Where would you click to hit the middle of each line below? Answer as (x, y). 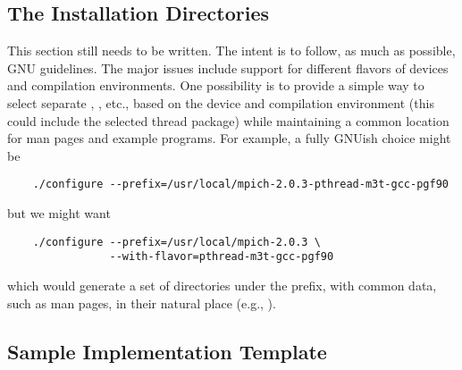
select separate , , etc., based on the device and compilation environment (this (221, 102)
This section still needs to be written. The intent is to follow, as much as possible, (231, 50)
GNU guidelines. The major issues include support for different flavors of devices (228, 67)
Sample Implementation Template (167, 351)
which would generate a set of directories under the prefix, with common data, (222, 285)
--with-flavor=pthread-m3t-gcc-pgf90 (222, 257)
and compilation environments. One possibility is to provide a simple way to (216, 85)
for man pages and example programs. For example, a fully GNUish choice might (229, 138)
